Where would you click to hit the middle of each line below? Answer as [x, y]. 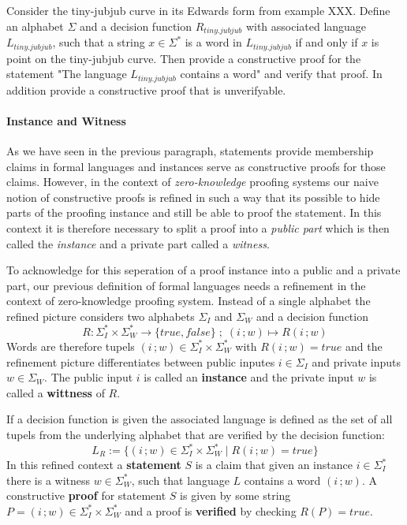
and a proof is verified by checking [211, 510]
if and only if [327, 42]
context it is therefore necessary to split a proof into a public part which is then [198, 227]
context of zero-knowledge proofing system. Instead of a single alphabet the [189, 301]
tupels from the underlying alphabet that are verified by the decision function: [196, 434]
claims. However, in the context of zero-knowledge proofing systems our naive [192, 182]
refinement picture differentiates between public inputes [141, 361]
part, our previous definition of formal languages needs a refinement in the [186, 285]
